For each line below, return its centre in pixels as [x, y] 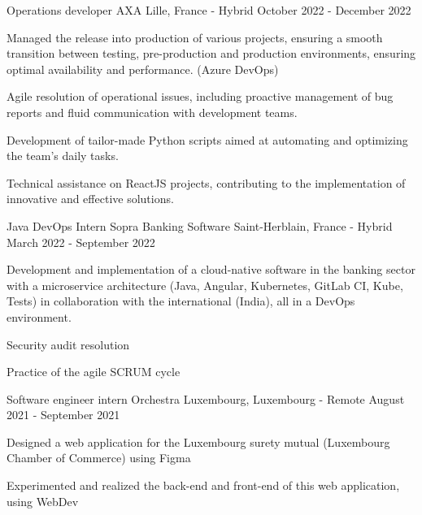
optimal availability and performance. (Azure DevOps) [143, 69]
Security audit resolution [68, 344]
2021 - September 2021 [63, 415]
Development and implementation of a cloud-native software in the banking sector [211, 269]
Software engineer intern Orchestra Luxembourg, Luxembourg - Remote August [206, 398]
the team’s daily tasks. [63, 156]
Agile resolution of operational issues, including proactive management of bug [200, 96]
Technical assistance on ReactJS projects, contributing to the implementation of [206, 182]
